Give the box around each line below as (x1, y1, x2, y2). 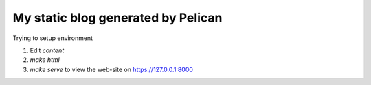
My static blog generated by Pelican (12, 10, 223, 25)
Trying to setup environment (12, 34, 93, 42)
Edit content (30, 46, 65, 54)
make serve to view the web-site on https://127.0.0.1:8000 (30, 65, 194, 73)
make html (30, 56, 60, 64)
